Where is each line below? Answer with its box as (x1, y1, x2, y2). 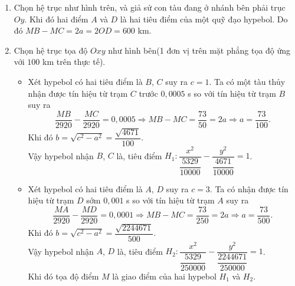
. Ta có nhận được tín (209, 182, 289, 195)
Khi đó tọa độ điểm (28, 269, 99, 282)
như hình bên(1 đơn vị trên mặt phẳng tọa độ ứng (108, 44, 291, 56)
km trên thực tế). (42, 55, 106, 68)
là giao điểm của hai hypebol (112, 269, 217, 282)
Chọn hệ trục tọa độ (14, 44, 88, 56)
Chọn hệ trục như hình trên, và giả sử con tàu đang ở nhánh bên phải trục (14, 1, 286, 13)
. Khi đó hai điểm (24, 12, 88, 25)
